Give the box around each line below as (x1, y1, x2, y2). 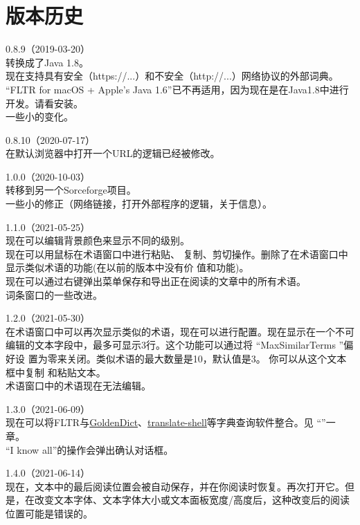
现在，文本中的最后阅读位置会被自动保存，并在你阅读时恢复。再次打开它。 (6, 479, 345, 493)
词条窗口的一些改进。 (6, 287, 102, 302)
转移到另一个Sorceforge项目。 (6, 183, 136, 197)
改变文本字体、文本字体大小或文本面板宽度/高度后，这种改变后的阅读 (34, 492, 350, 507)
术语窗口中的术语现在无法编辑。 (6, 378, 151, 393)
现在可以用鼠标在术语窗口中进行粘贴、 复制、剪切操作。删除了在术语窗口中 (6, 246, 348, 261)
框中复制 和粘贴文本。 (6, 365, 106, 379)
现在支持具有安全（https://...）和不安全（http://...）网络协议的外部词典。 (6, 68, 339, 83)
